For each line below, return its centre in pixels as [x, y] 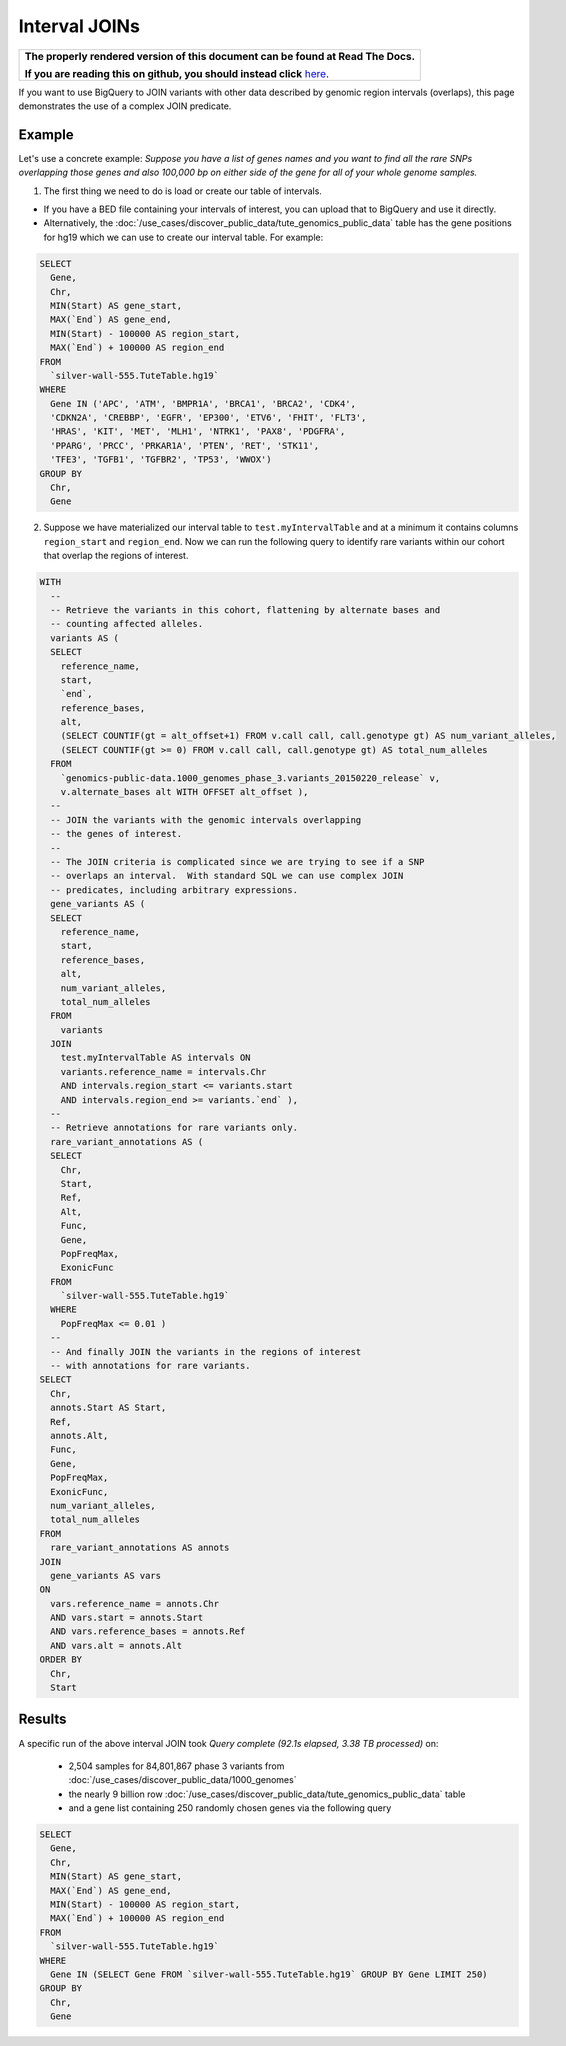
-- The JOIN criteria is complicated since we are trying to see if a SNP [237, 861]
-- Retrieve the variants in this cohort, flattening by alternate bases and [245, 609]
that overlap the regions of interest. [116, 556]
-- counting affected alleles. [127, 624]
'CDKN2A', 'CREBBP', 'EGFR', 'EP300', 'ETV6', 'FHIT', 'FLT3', [208, 418]
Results [42, 1719]
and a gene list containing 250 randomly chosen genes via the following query [230, 1808]
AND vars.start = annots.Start [127, 1618]
